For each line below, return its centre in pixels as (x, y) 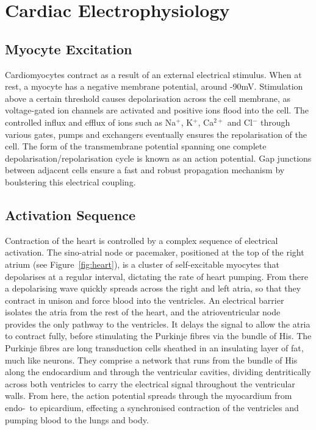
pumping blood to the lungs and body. (77, 419)
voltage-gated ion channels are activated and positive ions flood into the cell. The (157, 110)
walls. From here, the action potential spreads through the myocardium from (149, 396)
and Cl (240, 122)
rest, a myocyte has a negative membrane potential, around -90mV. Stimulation (154, 86)
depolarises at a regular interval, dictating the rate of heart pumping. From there (156, 276)
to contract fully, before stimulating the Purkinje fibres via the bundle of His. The (158, 336)
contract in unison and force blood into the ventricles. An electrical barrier (145, 300)
